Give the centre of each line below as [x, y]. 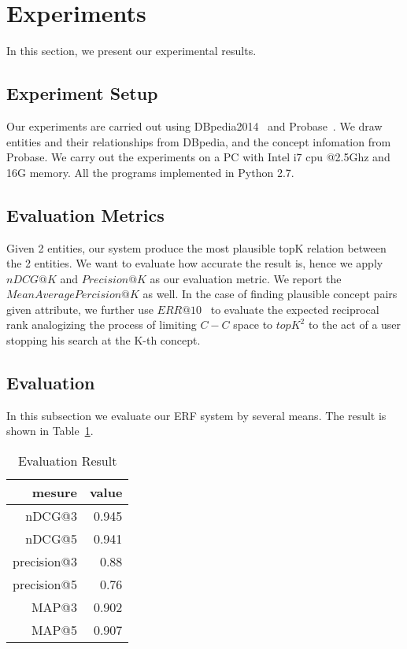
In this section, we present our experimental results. [131, 51]
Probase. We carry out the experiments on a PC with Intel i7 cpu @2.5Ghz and [198, 157]
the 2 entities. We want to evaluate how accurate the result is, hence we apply [195, 263]
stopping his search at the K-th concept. [104, 340]
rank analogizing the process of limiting [102, 324]
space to [253, 324]
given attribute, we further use [80, 309]
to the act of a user [355, 324]
